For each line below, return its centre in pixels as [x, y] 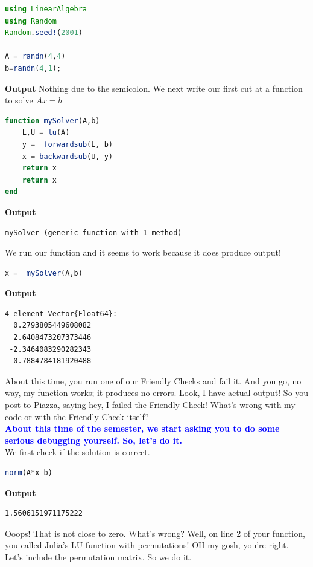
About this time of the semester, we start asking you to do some [142, 428]
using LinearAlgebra [46, 9]
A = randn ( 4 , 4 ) [35, 57]
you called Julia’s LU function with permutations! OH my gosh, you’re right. [147, 545]
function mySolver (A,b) [52, 121]
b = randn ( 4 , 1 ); [33, 68]
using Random [31, 21]
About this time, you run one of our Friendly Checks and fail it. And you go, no [153, 381]
